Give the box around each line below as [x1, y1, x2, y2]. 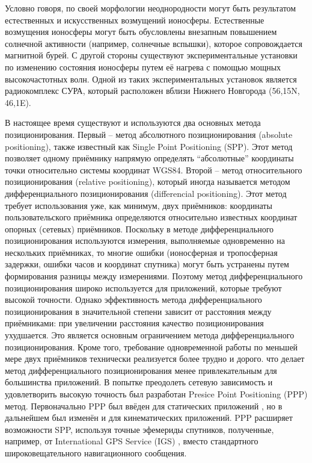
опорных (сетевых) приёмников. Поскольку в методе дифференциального [5, 222, 274, 235]
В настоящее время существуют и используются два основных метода [5, 116, 261, 129]
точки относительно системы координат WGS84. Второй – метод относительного [5, 163, 302, 176]
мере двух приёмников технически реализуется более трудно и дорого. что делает [5, 352, 305, 365]
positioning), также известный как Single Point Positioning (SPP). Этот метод [5, 140, 293, 152]
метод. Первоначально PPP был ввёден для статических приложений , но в [5, 399, 283, 412]
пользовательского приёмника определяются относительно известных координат [5, 211, 298, 223]
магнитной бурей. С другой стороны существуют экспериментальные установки [5, 49, 298, 61]
